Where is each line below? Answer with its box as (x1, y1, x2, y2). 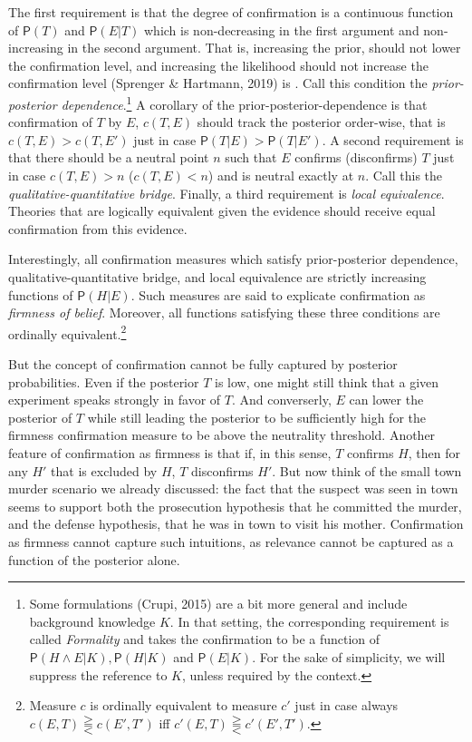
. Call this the (365, 166, 443, 184)
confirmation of (8, 112, 93, 132)
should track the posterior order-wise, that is (197, 112, 446, 132)
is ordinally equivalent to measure (90, 696, 277, 715)
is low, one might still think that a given (215, 372, 439, 391)
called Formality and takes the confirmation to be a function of (29, 630, 380, 649)
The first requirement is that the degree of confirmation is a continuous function (8, 3, 454, 21)
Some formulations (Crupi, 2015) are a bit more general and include (29, 594, 408, 613)
